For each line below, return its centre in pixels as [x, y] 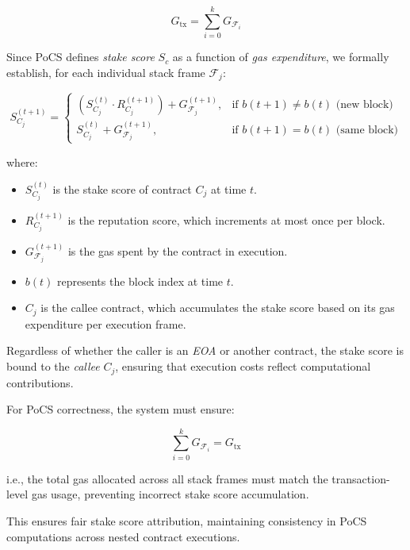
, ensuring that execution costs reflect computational [243, 366]
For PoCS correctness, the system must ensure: [121, 409]
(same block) [367, 131]
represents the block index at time [140, 281]
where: [22, 162]
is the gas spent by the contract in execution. [178, 250]
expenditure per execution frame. [105, 323]
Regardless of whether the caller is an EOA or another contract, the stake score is [205, 350]
